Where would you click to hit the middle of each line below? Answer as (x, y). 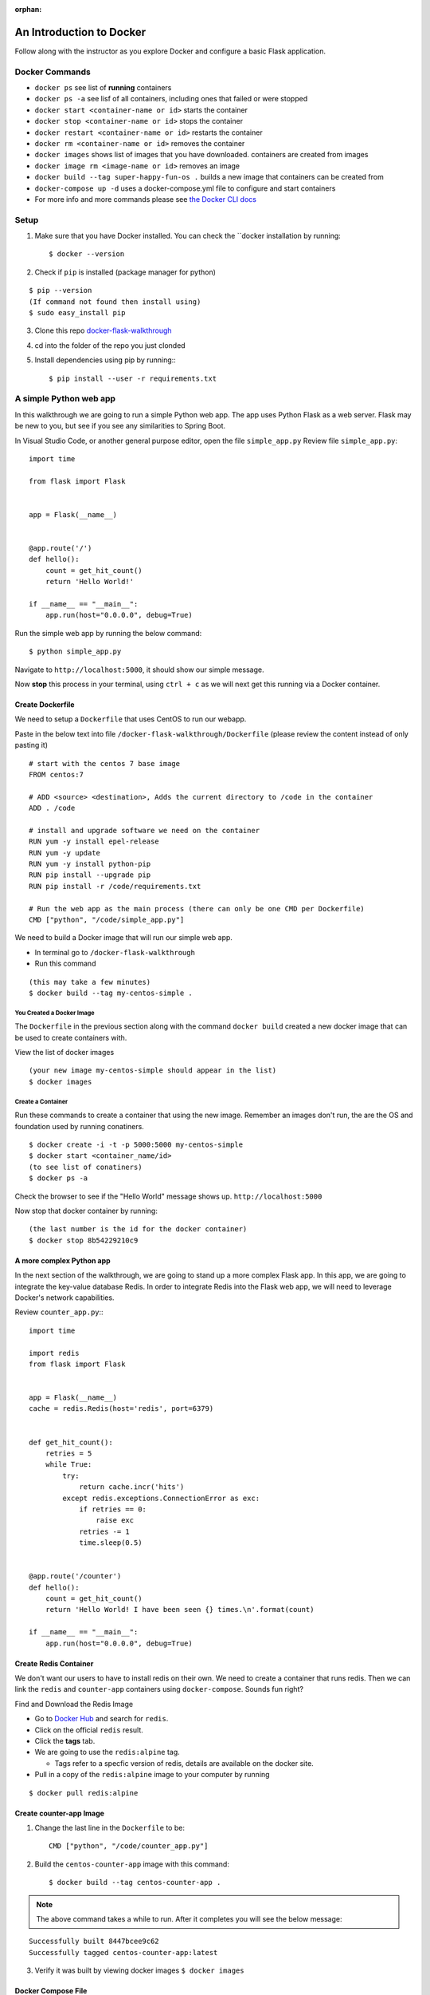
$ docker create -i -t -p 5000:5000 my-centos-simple (136, 1145)
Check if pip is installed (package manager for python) (125, 272)
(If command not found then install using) (115, 302)
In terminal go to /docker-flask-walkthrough (115, 952)
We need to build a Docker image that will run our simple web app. (123, 938)
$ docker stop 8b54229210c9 (84, 1240)
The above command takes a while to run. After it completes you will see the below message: (189, 1918)
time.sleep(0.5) (111, 1543)
